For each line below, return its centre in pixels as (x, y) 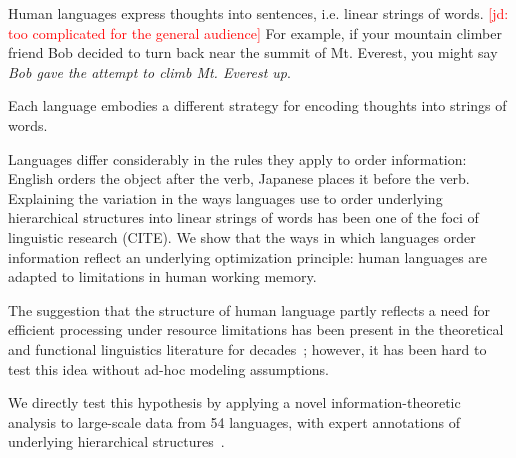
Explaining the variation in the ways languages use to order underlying (225, 197)
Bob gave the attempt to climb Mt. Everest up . (149, 71)
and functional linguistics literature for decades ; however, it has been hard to (247, 348)
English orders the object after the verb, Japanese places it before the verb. (239, 178)
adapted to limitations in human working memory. (162, 276)
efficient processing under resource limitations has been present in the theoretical (256, 329)
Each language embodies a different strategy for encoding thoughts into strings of (257, 105)
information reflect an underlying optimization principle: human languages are (248, 256)
